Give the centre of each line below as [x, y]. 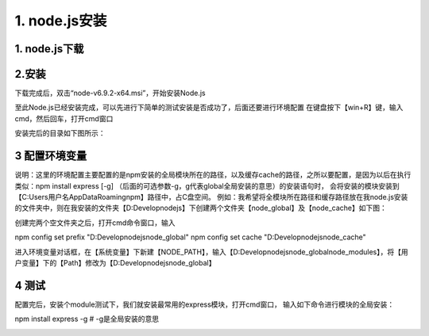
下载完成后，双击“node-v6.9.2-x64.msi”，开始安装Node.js [110, 93]
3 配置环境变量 [51, 156]
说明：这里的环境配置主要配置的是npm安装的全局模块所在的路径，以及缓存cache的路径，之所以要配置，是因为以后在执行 [213, 175]
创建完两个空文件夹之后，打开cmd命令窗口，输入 [95, 223]
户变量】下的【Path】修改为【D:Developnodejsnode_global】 [115, 262]
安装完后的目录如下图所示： [60, 133]
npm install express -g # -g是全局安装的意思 [87, 319]
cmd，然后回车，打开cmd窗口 [64, 118]
